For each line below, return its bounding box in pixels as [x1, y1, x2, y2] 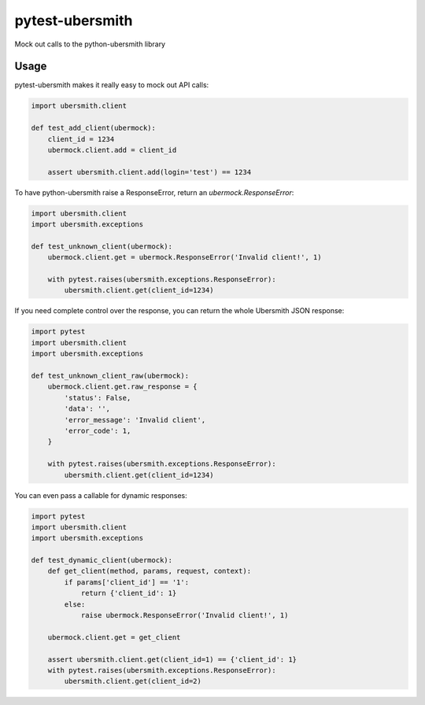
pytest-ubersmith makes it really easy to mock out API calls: [14, 80, 209, 90]
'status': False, [64, 393, 131, 402]
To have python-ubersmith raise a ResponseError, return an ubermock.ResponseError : [14, 187, 294, 197]
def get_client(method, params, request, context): [47, 567, 252, 576]
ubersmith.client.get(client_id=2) [64, 677, 202, 686]
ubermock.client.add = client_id [47, 146, 177, 154]
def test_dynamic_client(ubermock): [31, 556, 173, 565]
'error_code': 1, [64, 426, 131, 435]
